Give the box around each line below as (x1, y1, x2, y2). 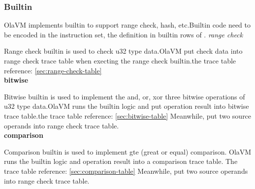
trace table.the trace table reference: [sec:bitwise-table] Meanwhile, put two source (4, 110, 252, 121)
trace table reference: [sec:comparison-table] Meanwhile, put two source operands (4, 165, 248, 176)
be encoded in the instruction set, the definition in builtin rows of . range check (4, 29, 243, 39)
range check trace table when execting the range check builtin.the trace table (4, 56, 236, 65)
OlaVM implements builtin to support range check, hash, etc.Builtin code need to (4, 20, 251, 30)
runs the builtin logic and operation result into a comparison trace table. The (4, 156, 238, 166)
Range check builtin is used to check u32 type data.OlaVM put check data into (4, 46, 243, 56)
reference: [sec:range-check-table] (4, 65, 102, 75)
